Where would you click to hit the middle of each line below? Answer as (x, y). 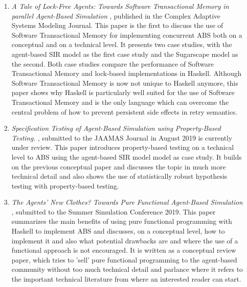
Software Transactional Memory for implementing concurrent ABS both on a (127, 35)
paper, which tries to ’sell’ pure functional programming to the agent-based (124, 259)
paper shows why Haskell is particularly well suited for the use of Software (123, 92)
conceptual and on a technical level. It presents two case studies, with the (122, 44)
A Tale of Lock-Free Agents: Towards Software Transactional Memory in (120, 6)
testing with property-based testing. (65, 185)
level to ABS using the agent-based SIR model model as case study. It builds (126, 156)
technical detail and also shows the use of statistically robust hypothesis (119, 176)
